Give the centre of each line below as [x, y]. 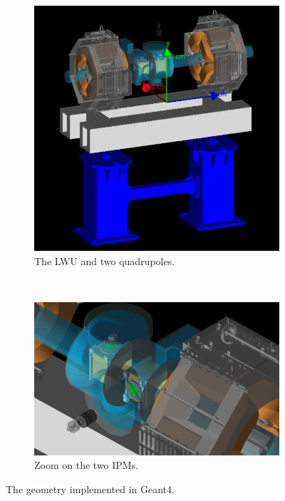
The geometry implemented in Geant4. [90, 489]
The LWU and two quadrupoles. [105, 260]
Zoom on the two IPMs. [87, 465]
